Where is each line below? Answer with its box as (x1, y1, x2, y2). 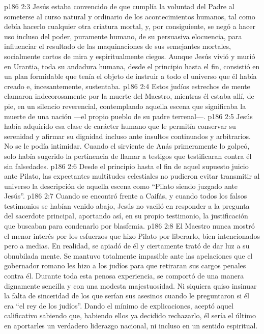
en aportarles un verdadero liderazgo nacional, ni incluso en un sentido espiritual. (4, 320, 258, 330)
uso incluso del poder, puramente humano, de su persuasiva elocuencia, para (4, 31, 242, 41)
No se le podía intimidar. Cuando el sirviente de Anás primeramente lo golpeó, (4, 141, 250, 151)
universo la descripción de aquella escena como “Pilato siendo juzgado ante (4, 180, 238, 191)
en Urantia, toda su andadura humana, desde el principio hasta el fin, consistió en (4, 61, 260, 71)
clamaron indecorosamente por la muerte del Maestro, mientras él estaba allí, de (4, 91, 254, 101)
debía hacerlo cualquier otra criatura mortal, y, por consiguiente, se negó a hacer (4, 21, 255, 32)
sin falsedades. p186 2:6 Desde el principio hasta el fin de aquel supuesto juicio (4, 160, 249, 171)
